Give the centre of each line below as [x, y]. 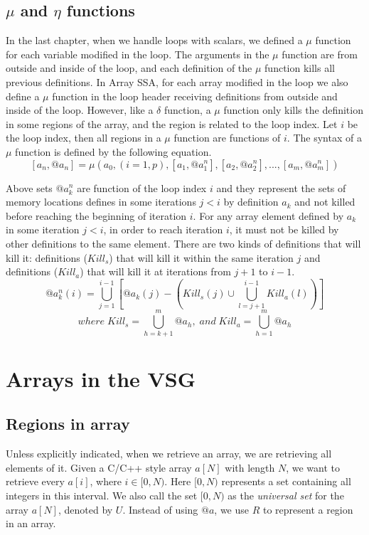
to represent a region [308, 509]
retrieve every [35, 481]
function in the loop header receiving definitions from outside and [195, 96]
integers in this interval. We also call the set [102, 495]
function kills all [300, 68]
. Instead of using [160, 509]
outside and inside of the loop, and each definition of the [129, 68]
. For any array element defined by [268, 215]
